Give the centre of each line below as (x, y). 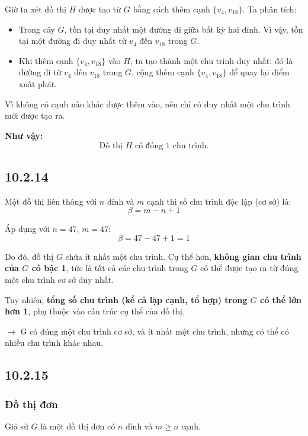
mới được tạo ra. (35, 115)
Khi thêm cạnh (46, 60)
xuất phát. (38, 83)
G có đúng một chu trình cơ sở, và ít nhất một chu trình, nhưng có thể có (155, 331)
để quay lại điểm (259, 72)
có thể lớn (280, 299)
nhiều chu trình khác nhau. (54, 343)
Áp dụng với (27, 229)
